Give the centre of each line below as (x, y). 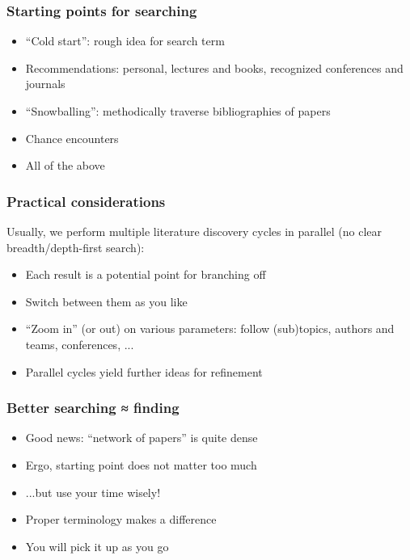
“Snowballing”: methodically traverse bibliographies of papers (178, 111)
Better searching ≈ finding (93, 408)
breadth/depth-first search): (76, 247)
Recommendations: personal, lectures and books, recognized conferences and (214, 67)
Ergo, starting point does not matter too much (141, 464)
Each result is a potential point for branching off (146, 274)
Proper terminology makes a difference (121, 519)
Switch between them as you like (106, 301)
